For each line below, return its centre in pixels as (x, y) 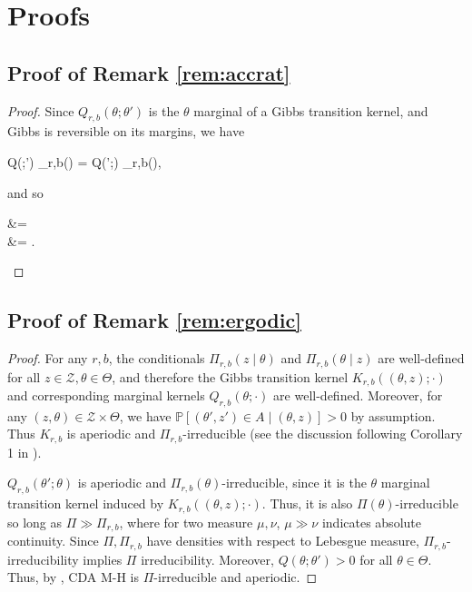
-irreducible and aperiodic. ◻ (236, 577)
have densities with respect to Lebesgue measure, (283, 541)
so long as (35, 522)
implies (103, 559)
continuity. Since (53, 541)
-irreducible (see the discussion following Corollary (323, 434)
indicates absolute (371, 522)
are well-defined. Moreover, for (358, 395)
